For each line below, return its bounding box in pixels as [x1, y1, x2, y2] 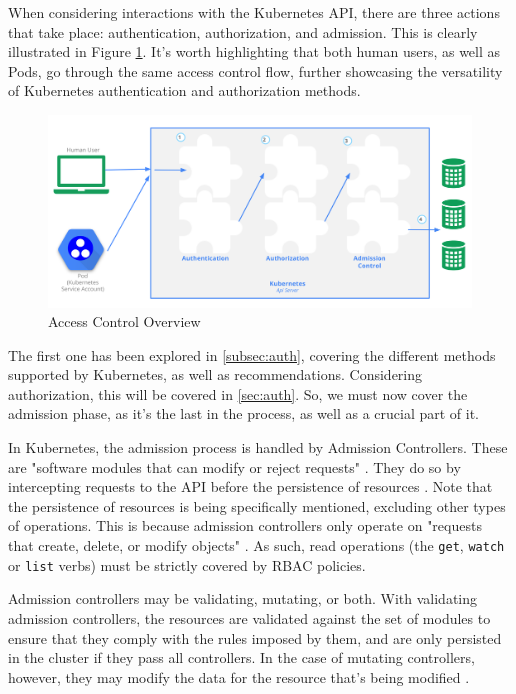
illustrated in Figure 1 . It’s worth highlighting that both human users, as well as [8, 41, 501, 62]
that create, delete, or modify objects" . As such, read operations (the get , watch [8, 535, 505, 556]
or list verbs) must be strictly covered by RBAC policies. [8, 554, 366, 575]
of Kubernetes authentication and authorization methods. [8, 80, 361, 101]
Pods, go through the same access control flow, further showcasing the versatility [8, 60, 503, 81]
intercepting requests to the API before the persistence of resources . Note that [8, 476, 493, 497]
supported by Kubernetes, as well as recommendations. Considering [8, 364, 423, 385]
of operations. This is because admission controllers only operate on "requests [8, 515, 482, 536]
